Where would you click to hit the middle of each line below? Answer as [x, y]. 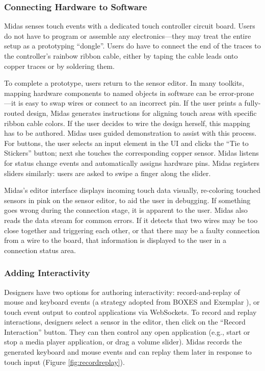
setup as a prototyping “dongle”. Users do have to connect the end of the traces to [132, 46]
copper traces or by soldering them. [59, 66]
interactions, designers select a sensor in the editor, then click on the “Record [125, 322]
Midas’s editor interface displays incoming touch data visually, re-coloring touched [132, 190]
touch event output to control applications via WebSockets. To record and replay [130, 312]
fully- [253, 103]
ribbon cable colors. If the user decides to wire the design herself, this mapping [127, 123]
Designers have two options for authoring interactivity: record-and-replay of [122, 292]
